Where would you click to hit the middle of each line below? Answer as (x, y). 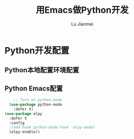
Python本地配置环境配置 (42, 70)
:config (17, 123)
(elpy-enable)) (25, 132)
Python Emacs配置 (34, 88)
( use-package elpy (23, 113)
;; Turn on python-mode (38, 100)
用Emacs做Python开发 (82, 10)
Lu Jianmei (82, 24)
